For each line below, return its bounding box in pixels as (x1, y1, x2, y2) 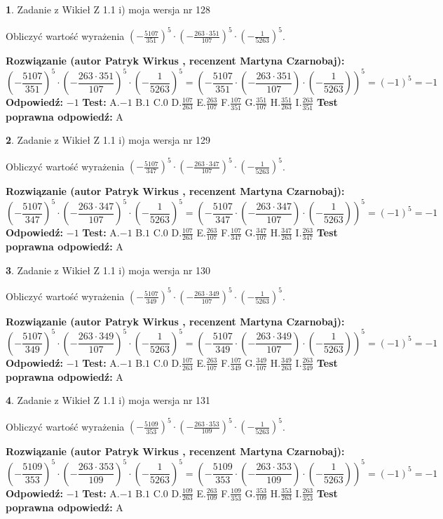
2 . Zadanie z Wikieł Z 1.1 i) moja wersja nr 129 (6, 133, 211, 147)
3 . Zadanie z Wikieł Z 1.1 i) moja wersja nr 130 (6, 262, 211, 277)
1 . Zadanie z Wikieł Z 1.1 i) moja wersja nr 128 (6, 2, 211, 16)
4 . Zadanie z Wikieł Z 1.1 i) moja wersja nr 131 (6, 393, 211, 407)
